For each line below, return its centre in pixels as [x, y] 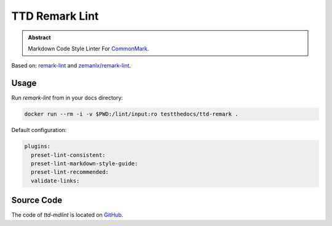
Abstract [40, 37]
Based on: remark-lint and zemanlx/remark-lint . [71, 66]
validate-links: [55, 181]
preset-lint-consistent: [68, 155]
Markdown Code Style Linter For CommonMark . [89, 49]
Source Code [37, 201]
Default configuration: [39, 130]
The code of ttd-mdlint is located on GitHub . [67, 215]
